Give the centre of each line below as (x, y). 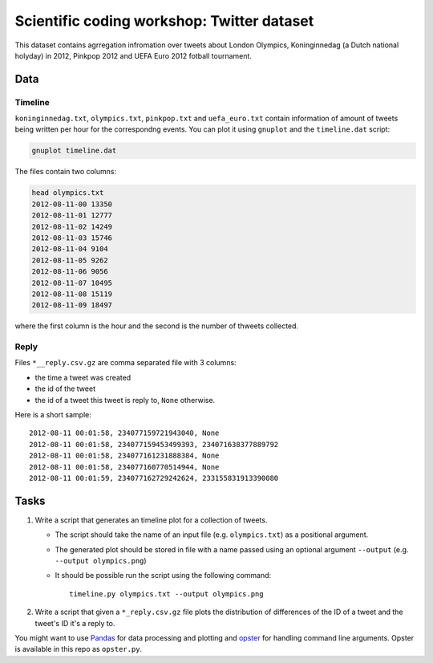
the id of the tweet (65, 388)
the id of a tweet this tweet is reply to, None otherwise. (125, 400)
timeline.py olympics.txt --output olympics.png (166, 594)
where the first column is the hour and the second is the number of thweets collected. (157, 326)
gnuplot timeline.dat (74, 151)
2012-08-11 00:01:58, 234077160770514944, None (124, 467)
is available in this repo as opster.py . (79, 649)
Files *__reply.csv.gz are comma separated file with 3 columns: (125, 363)
